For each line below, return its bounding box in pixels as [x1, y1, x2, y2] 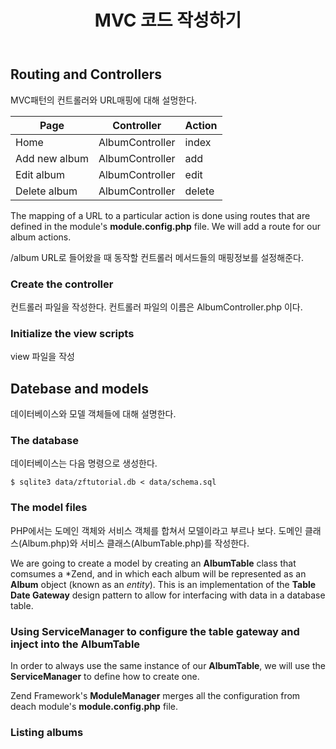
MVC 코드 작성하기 [94, 9, 242, 32]
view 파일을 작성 [10, 351, 75, 363]
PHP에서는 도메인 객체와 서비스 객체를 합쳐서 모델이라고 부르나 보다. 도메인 [10, 524, 303, 536]
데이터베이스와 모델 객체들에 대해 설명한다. [10, 408, 177, 420]
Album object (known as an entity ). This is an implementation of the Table [10, 578, 317, 590]
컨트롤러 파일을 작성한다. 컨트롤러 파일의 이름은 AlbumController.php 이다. [10, 301, 303, 313]
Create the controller [10, 277, 114, 291]
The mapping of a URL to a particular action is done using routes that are [10, 209, 311, 221]
